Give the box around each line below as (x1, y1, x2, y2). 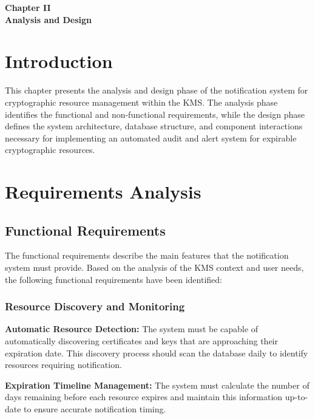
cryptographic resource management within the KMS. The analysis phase (5, 95, 278, 108)
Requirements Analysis (5, 179, 202, 204)
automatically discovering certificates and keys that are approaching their (5, 335, 278, 347)
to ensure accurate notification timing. (24, 403, 166, 415)
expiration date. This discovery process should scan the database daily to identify (5, 346, 308, 359)
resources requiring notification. (5, 358, 122, 371)
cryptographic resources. (5, 143, 95, 156)
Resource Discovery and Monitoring (5, 299, 185, 314)
